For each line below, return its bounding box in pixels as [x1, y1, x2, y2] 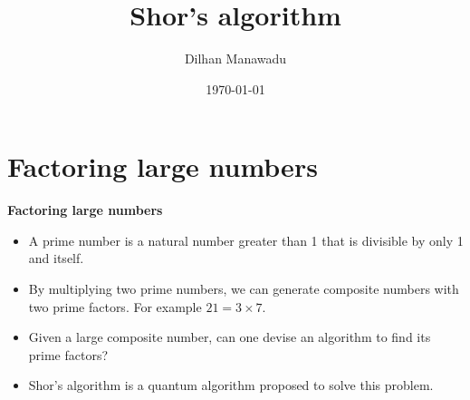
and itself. [28, 249, 84, 268]
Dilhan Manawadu [184, 49, 287, 68]
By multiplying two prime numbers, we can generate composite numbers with [28, 279, 459, 298]
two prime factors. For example [28, 297, 202, 316]
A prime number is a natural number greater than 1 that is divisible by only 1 [28, 230, 464, 249]
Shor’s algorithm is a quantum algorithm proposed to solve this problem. [28, 376, 434, 395]
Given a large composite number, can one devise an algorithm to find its [28, 327, 431, 346]
